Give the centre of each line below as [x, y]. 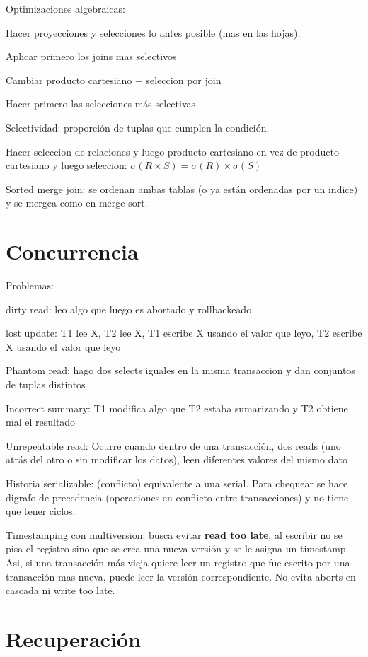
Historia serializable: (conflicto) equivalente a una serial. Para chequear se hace [177, 483]
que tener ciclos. [41, 511]
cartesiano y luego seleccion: [67, 165]
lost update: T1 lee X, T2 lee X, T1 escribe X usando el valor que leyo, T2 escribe [184, 333]
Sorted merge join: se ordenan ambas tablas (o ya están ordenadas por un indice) [182, 188]
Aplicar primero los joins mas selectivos [91, 56]
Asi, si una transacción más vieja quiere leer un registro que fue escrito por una [178, 562]
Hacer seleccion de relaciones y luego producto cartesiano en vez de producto [172, 151]
